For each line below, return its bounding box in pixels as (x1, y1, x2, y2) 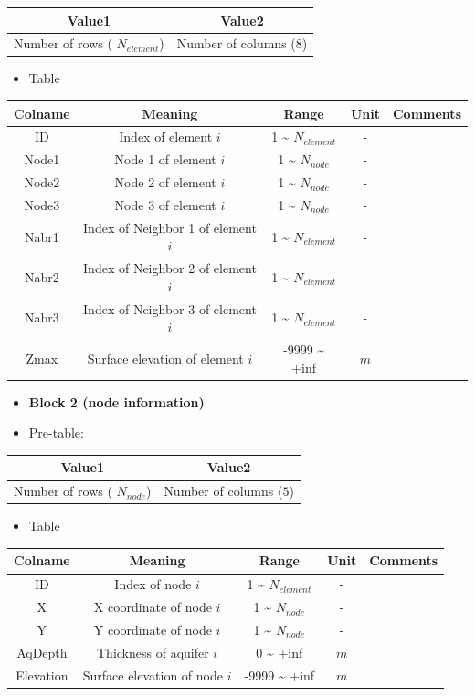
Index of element (119, 127, 213, 146)
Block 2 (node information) (28, 392, 205, 411)
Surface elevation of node (82, 665, 223, 684)
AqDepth (16, 642, 68, 661)
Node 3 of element (114, 195, 216, 214)
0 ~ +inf (256, 642, 303, 661)
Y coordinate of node (93, 620, 212, 638)
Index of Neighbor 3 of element (83, 299, 257, 318)
